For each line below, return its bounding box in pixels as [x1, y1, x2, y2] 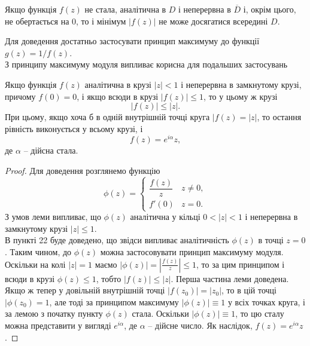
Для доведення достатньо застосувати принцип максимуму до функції [5, 35, 260, 47]
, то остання [257, 111, 302, 123]
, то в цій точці [221, 284, 276, 296]
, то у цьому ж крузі [203, 90, 278, 102]
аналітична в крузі [84, 78, 151, 90]
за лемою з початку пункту [5, 307, 103, 320]
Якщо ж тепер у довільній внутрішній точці [5, 284, 165, 296]
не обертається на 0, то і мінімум [5, 14, 126, 27]
